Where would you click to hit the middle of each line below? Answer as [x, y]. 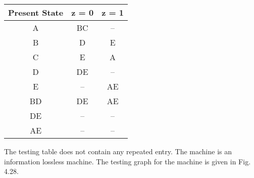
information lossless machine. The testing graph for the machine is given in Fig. [128, 161]
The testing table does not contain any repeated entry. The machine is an [118, 151]
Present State [36, 12]
